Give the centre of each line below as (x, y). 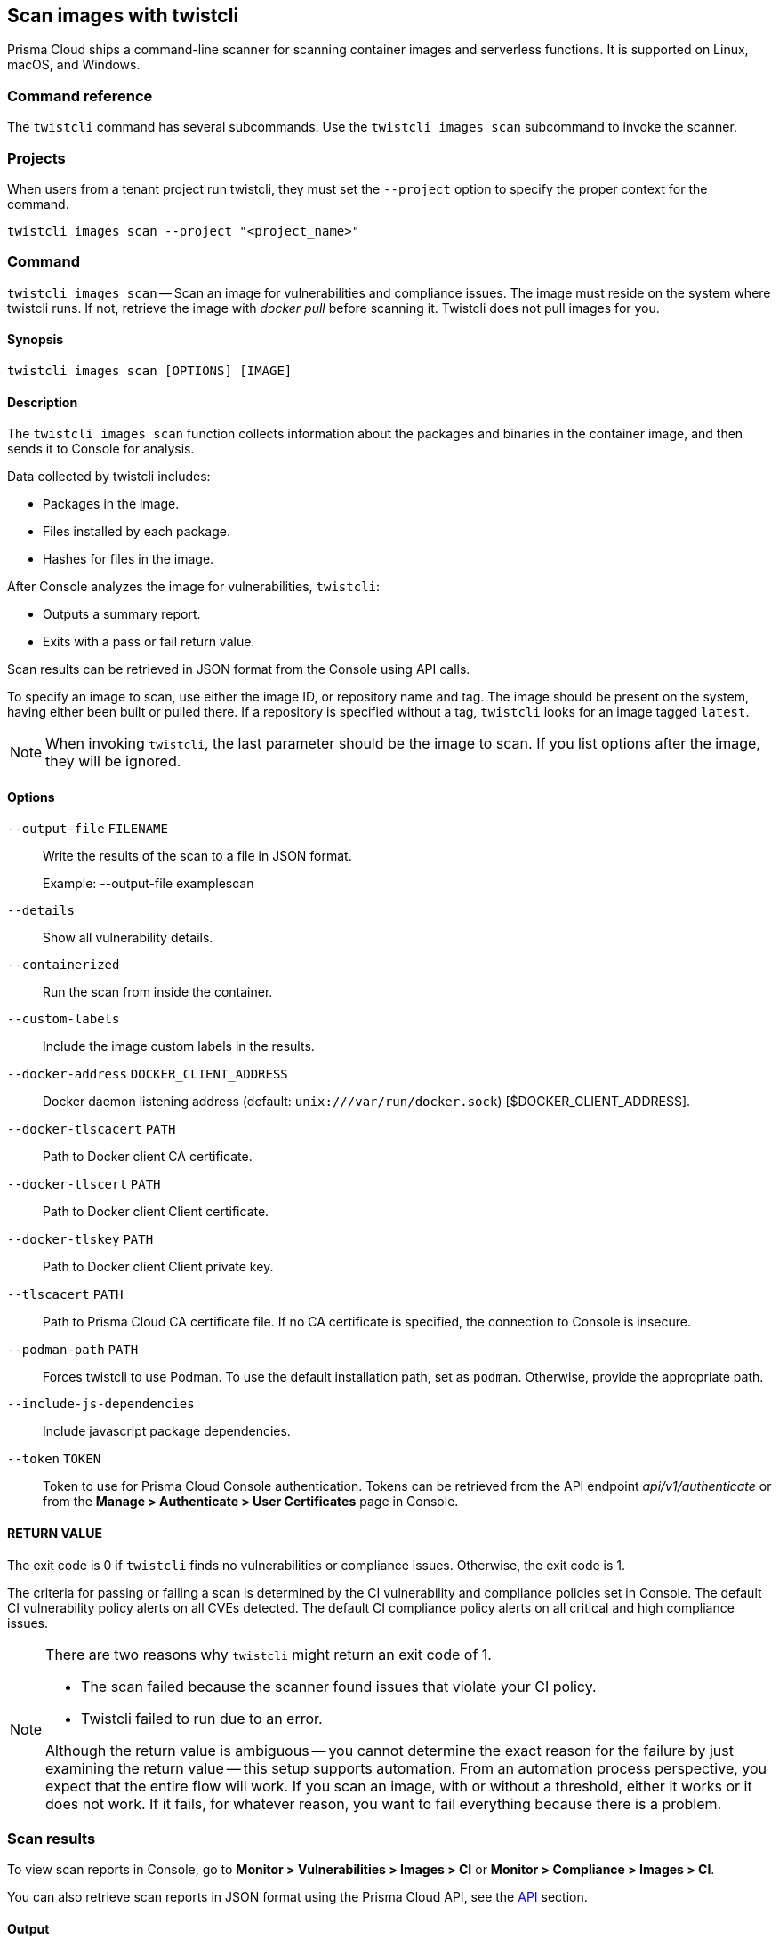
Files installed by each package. (137, 532)
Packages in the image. (111, 504)
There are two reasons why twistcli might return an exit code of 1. (269, 1654)
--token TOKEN (54, 1459)
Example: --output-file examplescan (149, 884)
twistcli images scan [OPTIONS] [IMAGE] (150, 370)
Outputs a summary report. (122, 614)
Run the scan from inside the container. (158, 992)
